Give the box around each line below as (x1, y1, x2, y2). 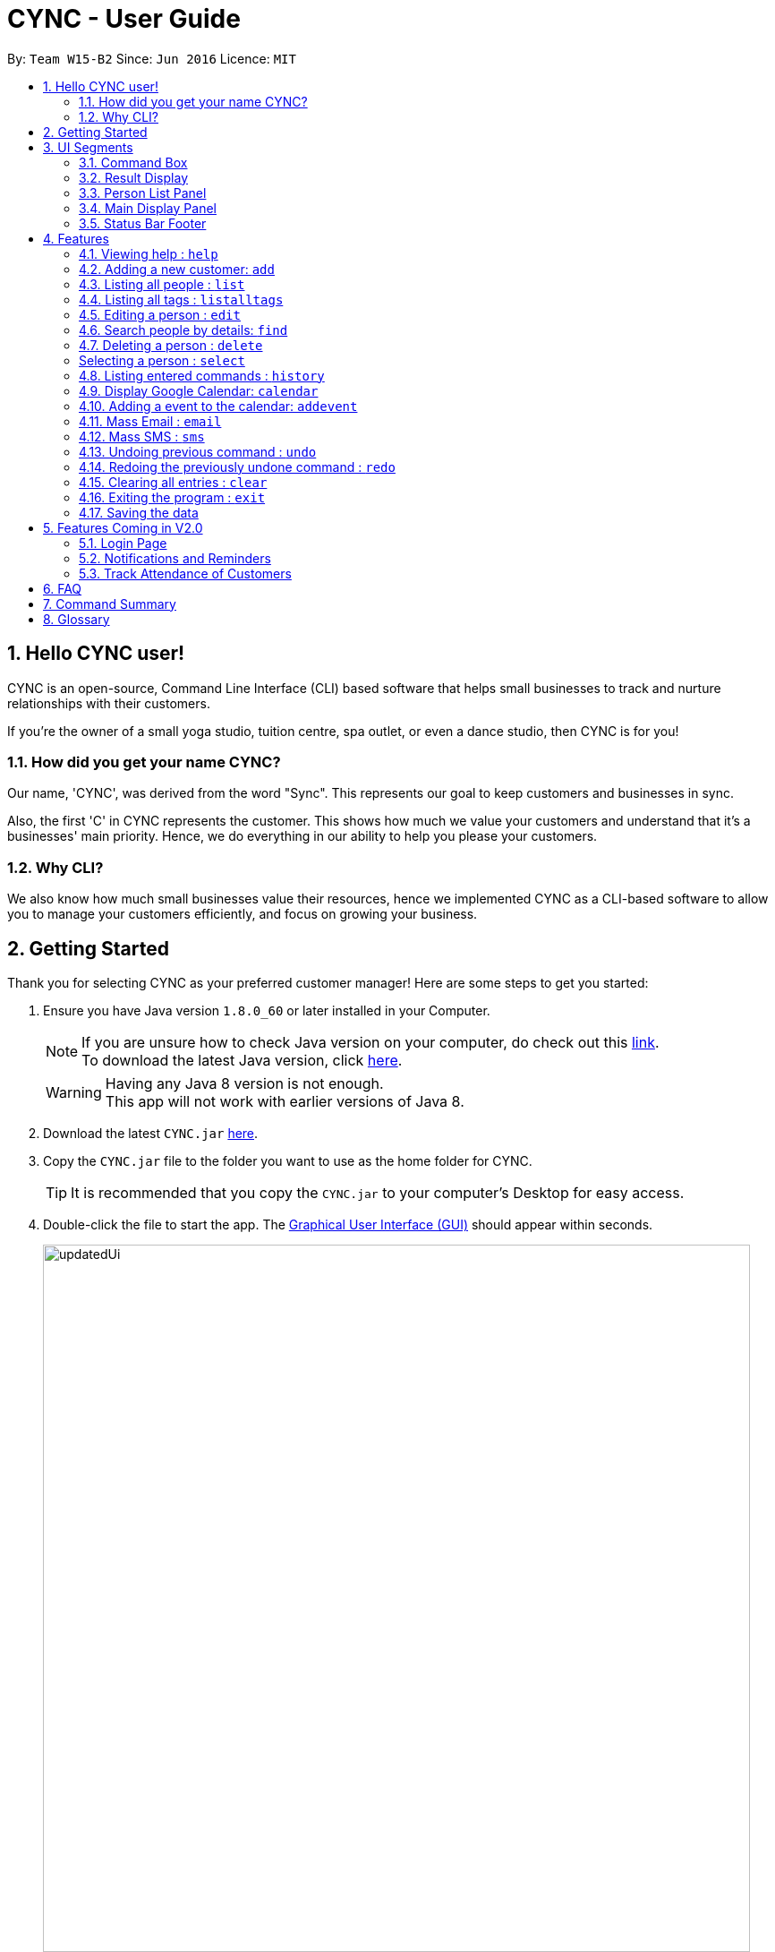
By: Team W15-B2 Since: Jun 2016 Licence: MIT (7, 50, 296, 66)
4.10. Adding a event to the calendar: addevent (79, 398, 358, 414)
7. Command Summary (43, 595, 176, 612)
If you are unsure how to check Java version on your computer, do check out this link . (81, 1032, 660, 1051)
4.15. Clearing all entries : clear (79, 474, 268, 490)
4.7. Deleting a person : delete (79, 337, 263, 353)
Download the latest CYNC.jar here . (43, 1125, 259, 1141)
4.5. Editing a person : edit (79, 306, 241, 322)
